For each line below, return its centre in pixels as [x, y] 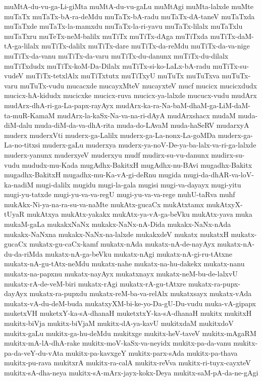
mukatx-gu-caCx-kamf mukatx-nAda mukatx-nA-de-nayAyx [122, 244]
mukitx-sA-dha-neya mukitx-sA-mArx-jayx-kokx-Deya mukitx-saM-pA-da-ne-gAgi [131, 372]
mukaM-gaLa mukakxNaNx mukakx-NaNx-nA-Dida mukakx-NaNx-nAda [118, 224]
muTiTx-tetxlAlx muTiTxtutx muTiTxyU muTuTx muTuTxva [123, 76]
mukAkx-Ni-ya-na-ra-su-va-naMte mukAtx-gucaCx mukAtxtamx [104, 204]
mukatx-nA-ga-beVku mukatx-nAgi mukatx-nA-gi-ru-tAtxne [139, 253]
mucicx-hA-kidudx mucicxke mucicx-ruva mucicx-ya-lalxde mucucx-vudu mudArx [130, 95]
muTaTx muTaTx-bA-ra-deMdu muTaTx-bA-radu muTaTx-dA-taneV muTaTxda [129, 16]
